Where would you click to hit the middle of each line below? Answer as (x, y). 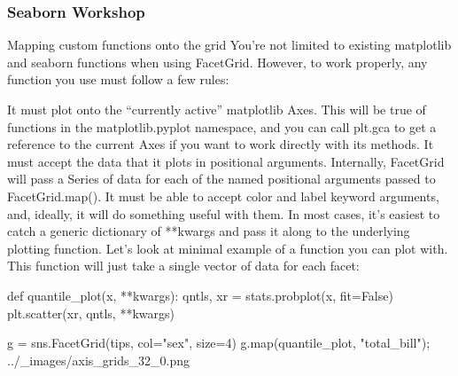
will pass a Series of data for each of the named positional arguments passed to (221, 179)
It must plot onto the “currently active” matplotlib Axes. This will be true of (217, 109)
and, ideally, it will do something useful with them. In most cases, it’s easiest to (224, 213)
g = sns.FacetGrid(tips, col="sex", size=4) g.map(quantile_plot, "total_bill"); (219, 343)
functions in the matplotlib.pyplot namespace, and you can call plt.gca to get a (222, 126)
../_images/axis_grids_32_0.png (99, 360)
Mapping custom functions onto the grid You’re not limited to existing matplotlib (229, 45)
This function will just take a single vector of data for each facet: (183, 266)
